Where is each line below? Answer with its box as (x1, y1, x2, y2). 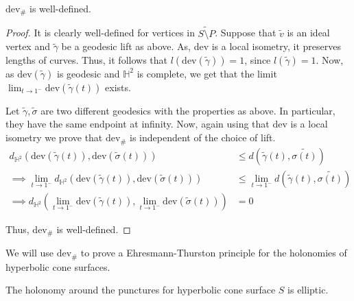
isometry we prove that (5, 130, 103, 145)
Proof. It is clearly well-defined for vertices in (5, 25, 195, 40)
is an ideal (287, 25, 330, 40)
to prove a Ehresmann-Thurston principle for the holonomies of (80, 245, 347, 260)
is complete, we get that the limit (137, 66, 277, 80)
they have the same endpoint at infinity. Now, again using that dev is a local (5, 117, 328, 131)
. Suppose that (215, 25, 276, 40)
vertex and (5, 39, 50, 53)
